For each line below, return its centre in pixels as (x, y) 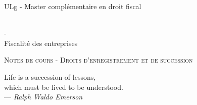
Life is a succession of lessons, (50, 76)
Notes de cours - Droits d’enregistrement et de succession (98, 60)
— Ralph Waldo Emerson (43, 97)
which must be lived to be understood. (64, 87)
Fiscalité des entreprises (41, 43)
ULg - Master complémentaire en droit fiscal (73, 6)
